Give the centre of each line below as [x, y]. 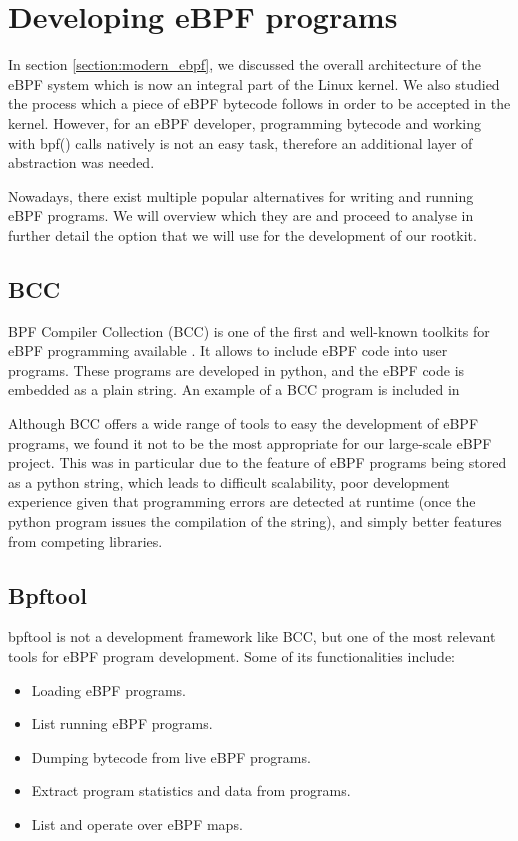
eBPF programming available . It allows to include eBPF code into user [228, 350]
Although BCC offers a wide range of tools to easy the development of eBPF [243, 423]
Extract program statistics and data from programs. [191, 790]
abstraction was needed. [81, 162]
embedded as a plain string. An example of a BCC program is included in [234, 389]
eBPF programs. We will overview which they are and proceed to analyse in [241, 215]
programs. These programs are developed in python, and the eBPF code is [236, 369]
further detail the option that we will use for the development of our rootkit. [242, 234]
